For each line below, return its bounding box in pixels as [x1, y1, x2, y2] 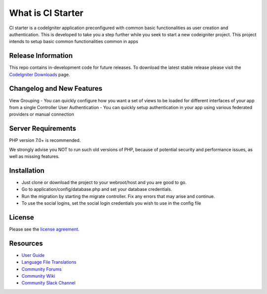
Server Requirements [9, 124, 77, 133]
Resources [9, 239, 43, 247]
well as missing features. [9, 154, 60, 159]
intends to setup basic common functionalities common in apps [9, 39, 138, 45]
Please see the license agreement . [9, 226, 80, 232]
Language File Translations [21, 259, 77, 265]
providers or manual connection [9, 112, 74, 118]
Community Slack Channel [21, 280, 76, 286]
